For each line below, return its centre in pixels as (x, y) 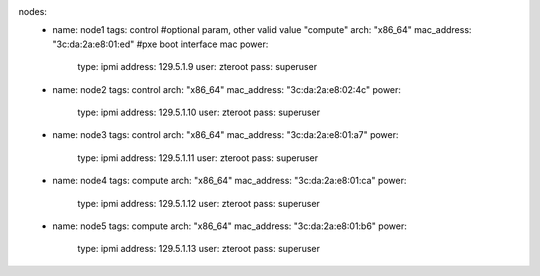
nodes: (32, 11)
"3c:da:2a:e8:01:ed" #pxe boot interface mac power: (160, 44)
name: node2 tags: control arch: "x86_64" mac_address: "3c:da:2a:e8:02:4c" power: (227, 89)
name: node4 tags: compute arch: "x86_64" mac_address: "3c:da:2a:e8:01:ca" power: (229, 181)
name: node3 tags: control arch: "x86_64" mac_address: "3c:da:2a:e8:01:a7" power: (225, 135)
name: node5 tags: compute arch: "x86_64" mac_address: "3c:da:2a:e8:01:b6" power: (229, 226)
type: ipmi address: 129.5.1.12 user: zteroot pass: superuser (198, 203)
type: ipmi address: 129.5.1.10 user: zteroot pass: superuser (198, 112)
